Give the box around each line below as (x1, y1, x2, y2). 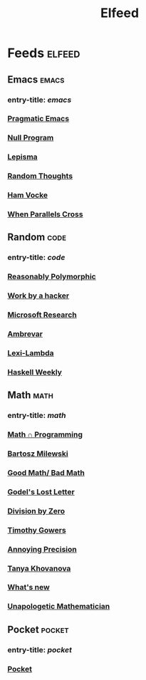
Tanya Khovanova (7, 563, 71, 573)
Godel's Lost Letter (7, 486, 75, 496)
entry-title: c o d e (7, 253, 66, 263)
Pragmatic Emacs (7, 114, 70, 124)
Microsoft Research (7, 310, 77, 320)
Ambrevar (7, 329, 43, 339)
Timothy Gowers (7, 525, 66, 535)
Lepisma (7, 152, 38, 162)
